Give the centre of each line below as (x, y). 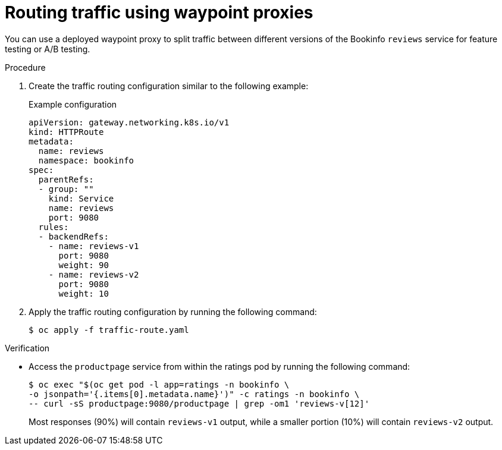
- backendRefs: (73, 236)
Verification (27, 348)
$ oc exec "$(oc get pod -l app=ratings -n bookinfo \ (159, 384)
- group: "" (66, 189)
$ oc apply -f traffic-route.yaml (109, 330)
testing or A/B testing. (48, 49)
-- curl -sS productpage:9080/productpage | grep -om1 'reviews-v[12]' (199, 403)
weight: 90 (84, 265)
